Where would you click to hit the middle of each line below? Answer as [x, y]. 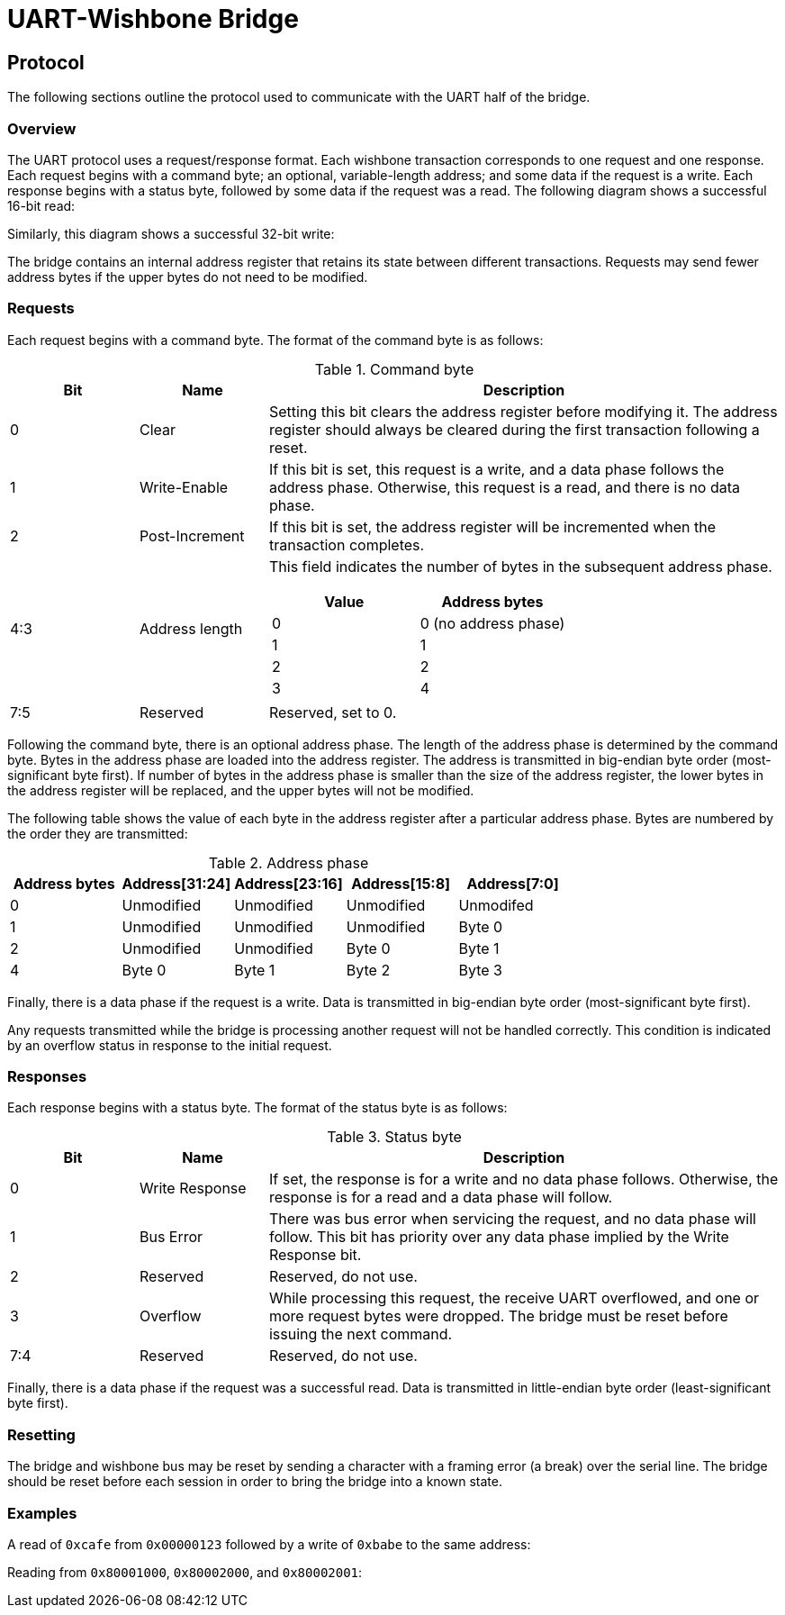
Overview [42, 128]
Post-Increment [192, 535]
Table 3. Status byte [394, 1137]
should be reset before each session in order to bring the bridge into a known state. [255, 1482]
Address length [191, 628]
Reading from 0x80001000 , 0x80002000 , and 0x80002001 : [185, 1572]
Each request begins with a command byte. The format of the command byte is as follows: [275, 340]
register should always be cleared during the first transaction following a [514, 429]
